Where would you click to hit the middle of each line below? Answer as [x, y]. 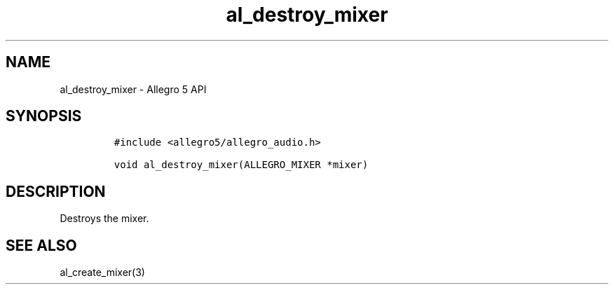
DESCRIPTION [56, 191]
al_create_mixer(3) [102, 272]
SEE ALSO [41, 245]
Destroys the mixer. [104, 219]
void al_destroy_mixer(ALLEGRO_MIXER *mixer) [241, 165]
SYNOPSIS [44, 116]
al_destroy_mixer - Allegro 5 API [133, 89]
